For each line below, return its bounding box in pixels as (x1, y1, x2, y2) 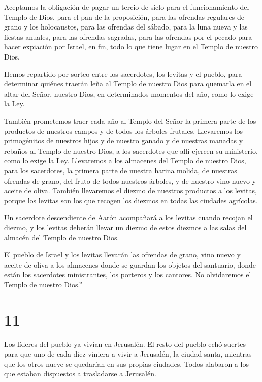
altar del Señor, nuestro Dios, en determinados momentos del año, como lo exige (4, 88, 254, 99)
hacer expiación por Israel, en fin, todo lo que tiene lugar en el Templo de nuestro (4, 41, 258, 52)
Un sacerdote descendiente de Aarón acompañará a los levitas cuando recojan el (4, 212, 253, 223)
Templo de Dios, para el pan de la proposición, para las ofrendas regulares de (4, 11, 244, 22)
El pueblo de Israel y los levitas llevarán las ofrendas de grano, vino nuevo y (4, 249, 241, 260)
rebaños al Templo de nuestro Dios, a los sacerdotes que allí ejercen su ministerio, (4, 145, 258, 156)
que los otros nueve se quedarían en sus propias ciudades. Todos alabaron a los (4, 358, 249, 369)
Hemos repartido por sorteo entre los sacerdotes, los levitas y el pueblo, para (4, 68, 242, 79)
